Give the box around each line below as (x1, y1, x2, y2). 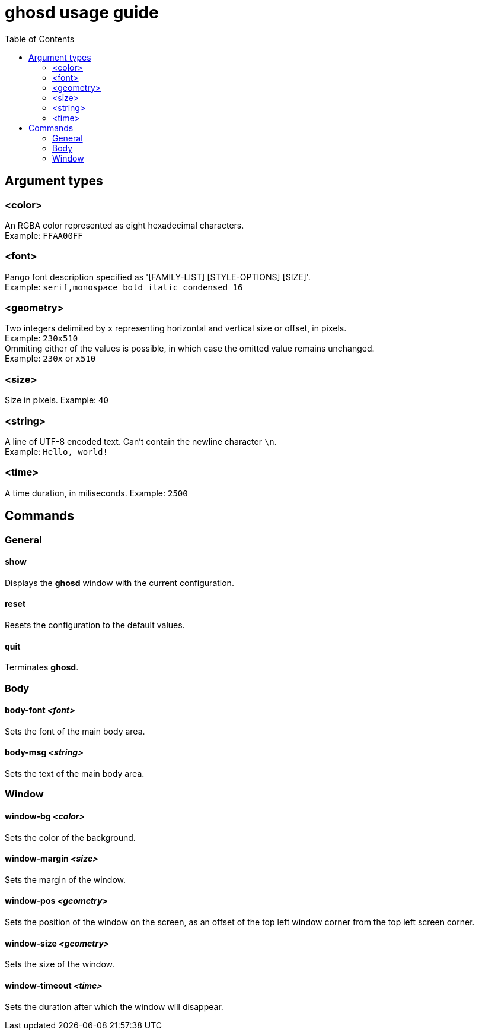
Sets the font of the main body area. (5, 726, 145, 736)
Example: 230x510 (5, 333, 78, 344)
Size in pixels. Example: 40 (5, 395, 108, 406)
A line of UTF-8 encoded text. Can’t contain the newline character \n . (5, 436, 277, 447)
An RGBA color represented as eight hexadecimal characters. (5, 220, 244, 230)
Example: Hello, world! (5, 446, 108, 457)
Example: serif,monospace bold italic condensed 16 (5, 281, 243, 292)
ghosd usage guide (5, 2, 159, 23)
